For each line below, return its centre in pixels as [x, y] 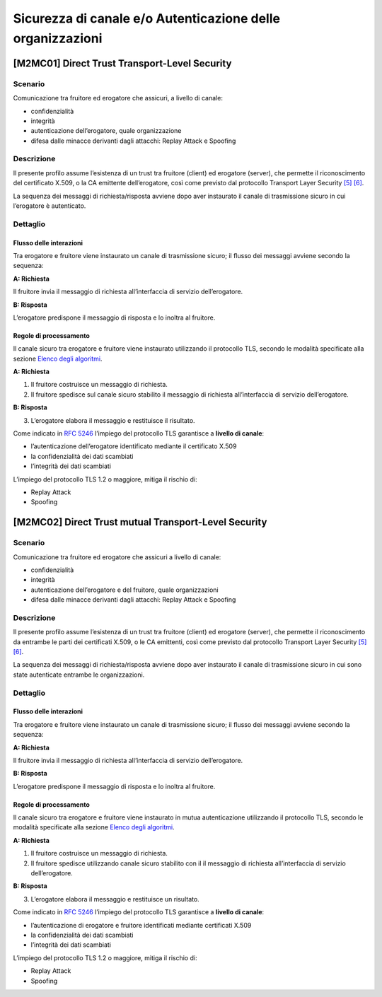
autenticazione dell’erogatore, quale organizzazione [106, 131]
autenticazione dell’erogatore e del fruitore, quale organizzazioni [125, 590]
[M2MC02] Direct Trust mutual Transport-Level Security [140, 522]
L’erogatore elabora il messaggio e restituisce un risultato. [115, 899]
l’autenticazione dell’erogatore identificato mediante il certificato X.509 [134, 446]
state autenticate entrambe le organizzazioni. [79, 675]
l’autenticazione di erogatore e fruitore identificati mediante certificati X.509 [141, 925]
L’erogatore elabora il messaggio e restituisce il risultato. [113, 420]
